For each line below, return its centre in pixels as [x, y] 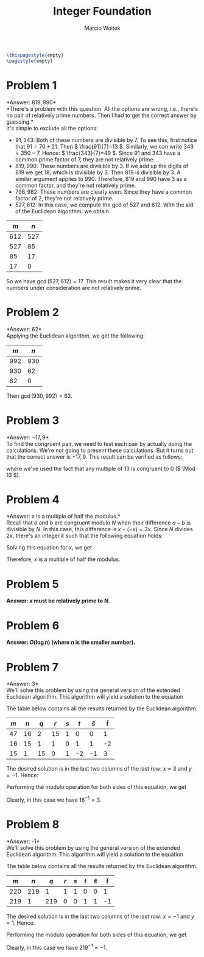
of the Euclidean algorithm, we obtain [62, 211]
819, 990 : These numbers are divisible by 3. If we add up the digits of [102, 166]
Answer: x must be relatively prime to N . [58, 601]
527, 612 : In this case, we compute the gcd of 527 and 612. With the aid [104, 205]
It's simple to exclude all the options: [52, 128]
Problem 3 [33, 420]
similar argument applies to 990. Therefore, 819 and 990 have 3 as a [101, 178]
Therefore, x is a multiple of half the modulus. [63, 559]
